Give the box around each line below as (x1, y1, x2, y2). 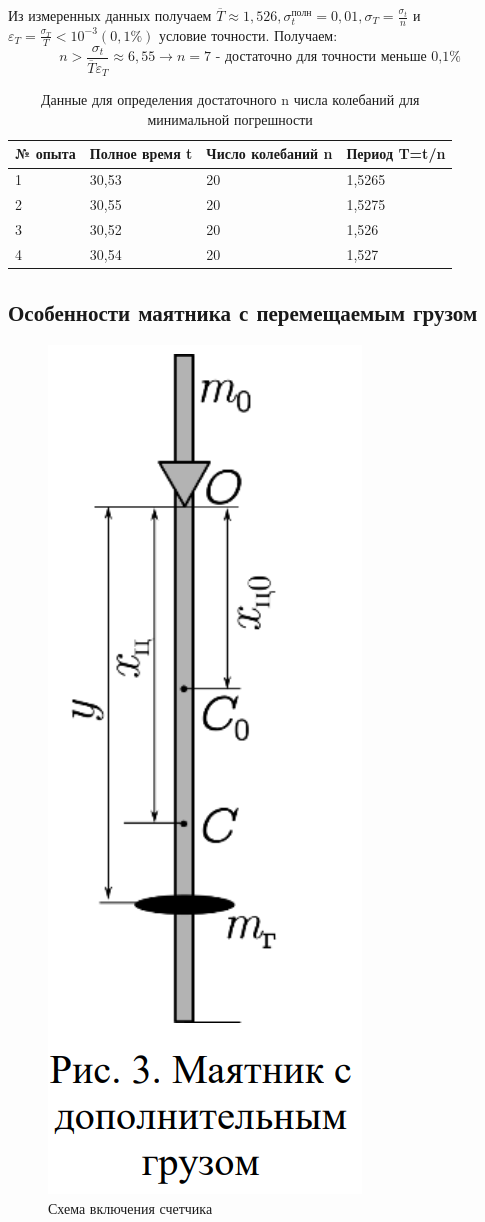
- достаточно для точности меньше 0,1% (215, 50, 461, 65)
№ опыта (15, 143, 76, 164)
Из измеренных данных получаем (8, 5, 212, 25)
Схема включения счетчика (48, 1197, 213, 1218)
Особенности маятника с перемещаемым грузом (8, 297, 478, 328)
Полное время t (89, 143, 193, 164)
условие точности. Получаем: (158, 24, 338, 45)
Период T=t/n (346, 143, 446, 164)
